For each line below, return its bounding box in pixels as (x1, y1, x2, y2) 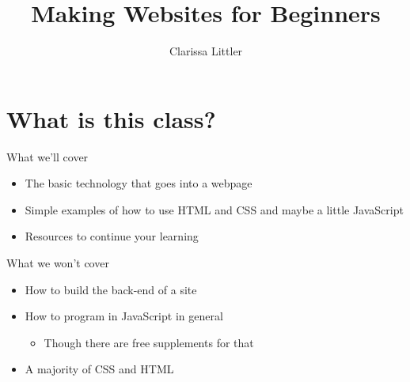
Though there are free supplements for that (44, 334, 254, 350)
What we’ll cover (6, 148, 89, 165)
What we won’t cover (6, 255, 109, 271)
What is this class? (6, 102, 216, 134)
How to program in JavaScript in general (25, 308, 223, 324)
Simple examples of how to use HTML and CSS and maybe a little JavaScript (25, 201, 404, 217)
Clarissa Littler (169, 43, 243, 59)
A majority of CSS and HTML (25, 361, 174, 377)
